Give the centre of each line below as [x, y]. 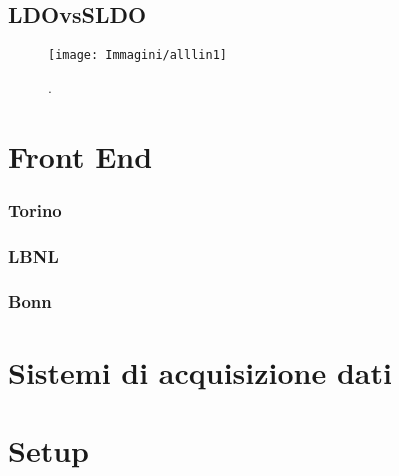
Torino [35, 209]
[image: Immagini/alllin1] [137, 55]
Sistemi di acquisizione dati [200, 371]
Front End [80, 155]
